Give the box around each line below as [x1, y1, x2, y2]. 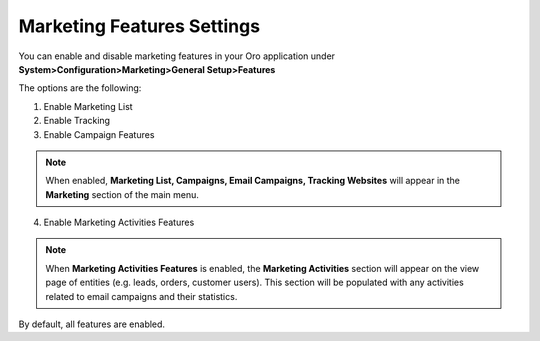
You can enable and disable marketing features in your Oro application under [18, 50, 335, 62]
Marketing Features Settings [18, 15, 260, 37]
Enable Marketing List [43, 100, 134, 112]
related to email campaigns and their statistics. [45, 290, 238, 302]
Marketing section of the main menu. [45, 188, 200, 200]
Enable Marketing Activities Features [43, 216, 195, 229]
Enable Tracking [43, 115, 110, 127]
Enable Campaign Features [43, 128, 155, 140]
